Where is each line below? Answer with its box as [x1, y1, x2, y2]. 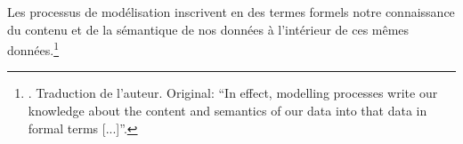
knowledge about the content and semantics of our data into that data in [28, 101, 427, 120]
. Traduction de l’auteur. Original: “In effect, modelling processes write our [28, 84, 438, 102]
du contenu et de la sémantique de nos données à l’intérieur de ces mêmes [7, 20, 410, 38]
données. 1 [7, 38, 60, 59]
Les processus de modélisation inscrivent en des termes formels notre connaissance [7, 3, 455, 20]
